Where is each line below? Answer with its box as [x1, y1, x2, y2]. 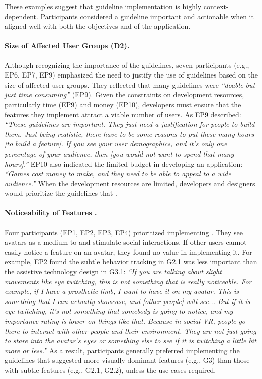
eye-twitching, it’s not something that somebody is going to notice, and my [5, 306, 233, 316]
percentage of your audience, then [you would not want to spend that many [5, 148, 234, 159]
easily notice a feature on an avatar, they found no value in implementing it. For [5, 246, 252, 257]
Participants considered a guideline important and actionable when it [40, 11, 254, 21]
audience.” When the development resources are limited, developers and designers [5, 178, 255, 188]
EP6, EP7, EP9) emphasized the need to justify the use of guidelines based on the [5, 69, 258, 80]
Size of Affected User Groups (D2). [5, 40, 130, 51]
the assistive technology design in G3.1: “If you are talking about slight [5, 266, 222, 277]
